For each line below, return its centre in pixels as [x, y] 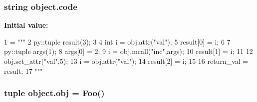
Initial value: [26, 25]
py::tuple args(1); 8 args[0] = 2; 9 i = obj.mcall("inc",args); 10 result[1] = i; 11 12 [128, 51]
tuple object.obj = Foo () [54, 93]
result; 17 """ [23, 71]
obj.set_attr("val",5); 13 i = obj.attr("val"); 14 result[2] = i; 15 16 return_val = [126, 61]
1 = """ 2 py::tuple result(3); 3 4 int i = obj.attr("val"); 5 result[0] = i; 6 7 [117, 41]
